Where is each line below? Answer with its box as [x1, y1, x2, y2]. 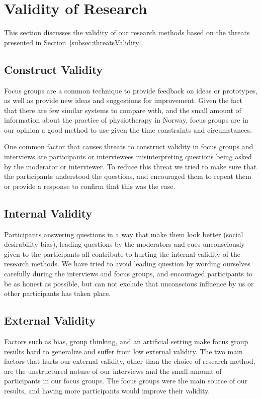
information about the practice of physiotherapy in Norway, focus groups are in [4, 115, 248, 125]
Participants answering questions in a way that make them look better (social [4, 229, 243, 239]
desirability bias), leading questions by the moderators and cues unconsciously [4, 239, 245, 249]
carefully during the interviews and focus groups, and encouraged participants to [4, 268, 253, 279]
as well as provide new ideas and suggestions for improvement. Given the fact [4, 95, 242, 106]
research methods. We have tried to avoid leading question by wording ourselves [4, 258, 250, 269]
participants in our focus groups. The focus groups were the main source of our [4, 375, 248, 386]
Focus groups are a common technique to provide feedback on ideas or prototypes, [4, 85, 257, 95]
